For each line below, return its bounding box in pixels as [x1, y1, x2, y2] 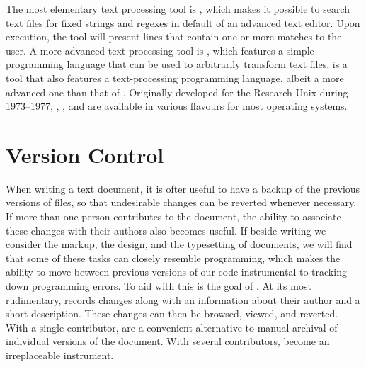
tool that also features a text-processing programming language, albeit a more [6, 70, 344, 85]
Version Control [6, 140, 164, 169]
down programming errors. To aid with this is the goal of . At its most [6, 278, 311, 293]
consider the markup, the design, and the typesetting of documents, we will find [6, 237, 353, 252]
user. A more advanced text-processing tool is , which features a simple [6, 43, 314, 57]
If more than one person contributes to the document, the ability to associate [6, 209, 341, 224]
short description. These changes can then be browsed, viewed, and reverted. [6, 306, 338, 321]
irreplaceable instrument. [6, 348, 114, 362]
